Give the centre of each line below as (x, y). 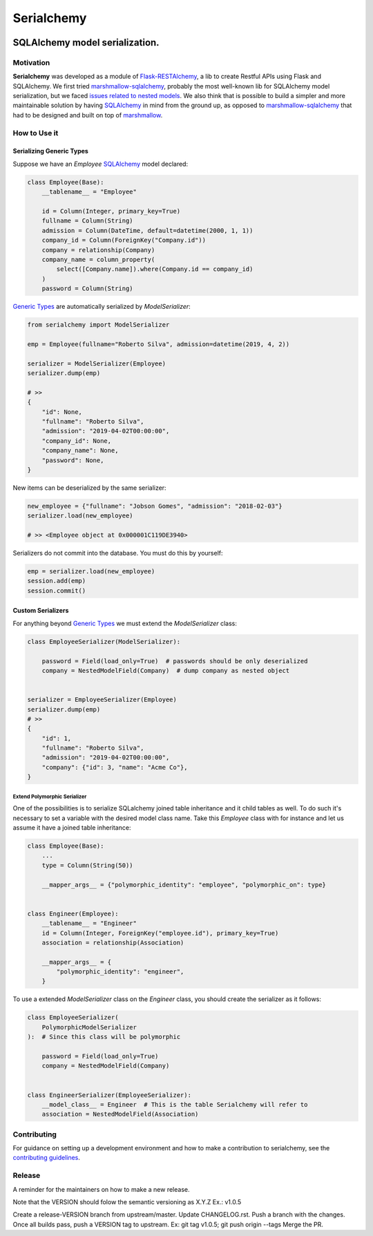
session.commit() (57, 590)
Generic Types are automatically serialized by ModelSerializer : (102, 307)
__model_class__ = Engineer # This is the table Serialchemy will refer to (175, 1104)
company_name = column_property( (98, 259)
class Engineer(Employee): (73, 913)
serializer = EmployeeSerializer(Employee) (102, 700)
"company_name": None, (80, 450)
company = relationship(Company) (98, 250)
